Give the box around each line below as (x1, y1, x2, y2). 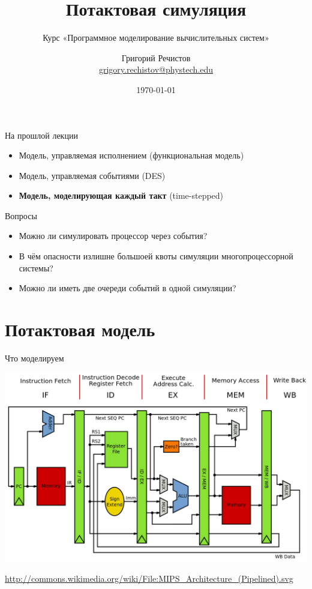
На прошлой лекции (5, 128, 78, 141)
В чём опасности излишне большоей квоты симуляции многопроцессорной (19, 250, 293, 262)
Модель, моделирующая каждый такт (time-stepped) (19, 189, 224, 202)
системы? (19, 261, 53, 274)
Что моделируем (5, 351, 64, 364)
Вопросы (5, 209, 37, 222)
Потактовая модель (5, 317, 155, 342)
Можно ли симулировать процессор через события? (19, 229, 208, 242)
